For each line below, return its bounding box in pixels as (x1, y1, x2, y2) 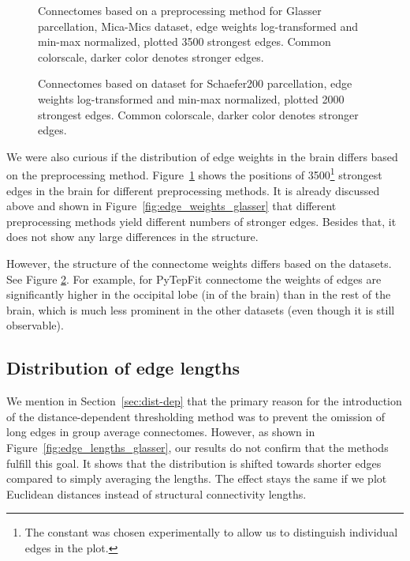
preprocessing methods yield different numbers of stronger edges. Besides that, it (6, 213, 397, 229)
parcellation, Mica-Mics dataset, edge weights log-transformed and (38, 17, 359, 34)
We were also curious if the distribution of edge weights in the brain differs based (6, 148, 398, 164)
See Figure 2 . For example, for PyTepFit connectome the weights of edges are (6, 270, 382, 287)
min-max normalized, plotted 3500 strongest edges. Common (38, 33, 331, 50)
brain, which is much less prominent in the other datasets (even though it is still (6, 301, 395, 318)
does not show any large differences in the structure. (6, 228, 259, 245)
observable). (6, 317, 64, 333)
